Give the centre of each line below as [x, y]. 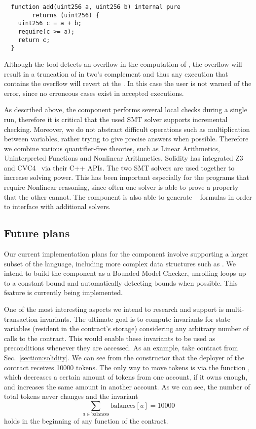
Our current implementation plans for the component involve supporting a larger [126, 254]
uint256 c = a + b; [50, 23]
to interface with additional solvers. [57, 206]
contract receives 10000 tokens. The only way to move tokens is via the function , [127, 367]
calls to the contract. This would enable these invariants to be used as [110, 338]
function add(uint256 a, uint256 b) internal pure [96, 7]
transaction [21, 319]
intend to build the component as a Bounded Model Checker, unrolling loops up [125, 273]
